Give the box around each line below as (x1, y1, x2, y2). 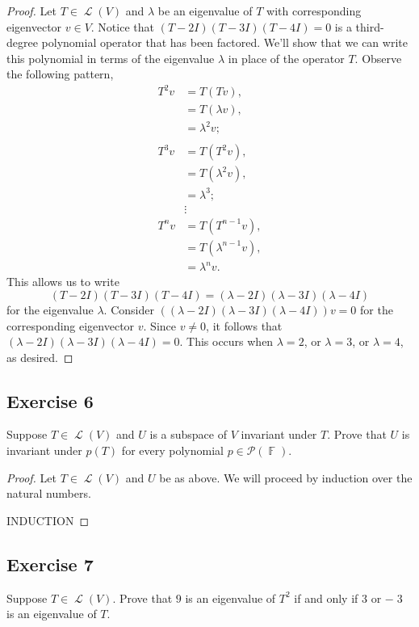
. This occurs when (179, 333, 274, 350)
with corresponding (266, 2, 362, 19)
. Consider (103, 301, 154, 318)
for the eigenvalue (6, 301, 94, 318)
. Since (143, 317, 176, 334)
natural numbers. (6, 485, 91, 502)
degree (6, 34, 38, 51)
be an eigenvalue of (157, 2, 253, 19)
